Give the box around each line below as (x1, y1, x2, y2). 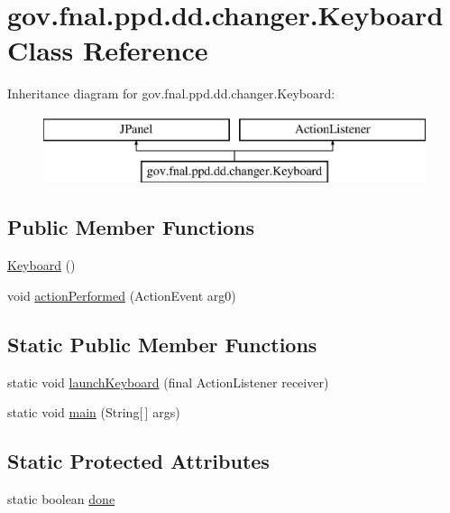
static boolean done (7, 490, 115, 508)
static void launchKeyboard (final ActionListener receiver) (7, 372, 329, 391)
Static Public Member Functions (7, 330, 317, 358)
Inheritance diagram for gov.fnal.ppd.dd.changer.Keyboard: (7, 84, 335, 103)
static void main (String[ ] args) (7, 403, 180, 422)
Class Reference (7, 32, 208, 69)
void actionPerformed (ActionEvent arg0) (7, 285, 236, 304)
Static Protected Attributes (7, 447, 270, 475)
